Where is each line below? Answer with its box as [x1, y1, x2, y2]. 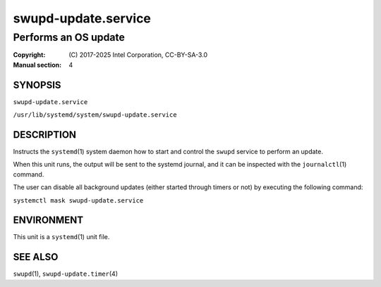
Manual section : [13, 60, 62, 69]
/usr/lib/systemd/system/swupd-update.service [13, 111, 177, 119]
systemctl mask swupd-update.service [13, 196, 144, 204]
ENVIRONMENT [13, 215, 84, 227]
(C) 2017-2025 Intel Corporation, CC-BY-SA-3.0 [68, 51, 208, 59]
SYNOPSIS [13, 79, 61, 91]
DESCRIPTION [13, 129, 77, 141]
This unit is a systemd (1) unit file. [13, 233, 110, 241]
